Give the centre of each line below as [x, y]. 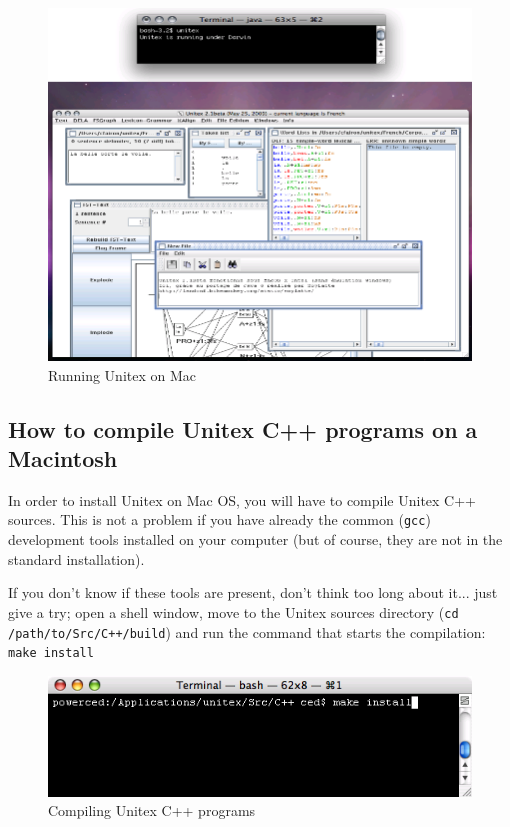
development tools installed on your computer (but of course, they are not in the [255, 539]
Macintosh [63, 458]
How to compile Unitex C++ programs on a [243, 428]
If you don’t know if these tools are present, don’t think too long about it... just [253, 592]
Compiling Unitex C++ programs [152, 810]
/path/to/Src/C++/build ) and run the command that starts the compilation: [247, 631]
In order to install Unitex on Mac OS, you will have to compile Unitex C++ [242, 499]
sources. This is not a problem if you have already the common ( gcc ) [219, 519]
